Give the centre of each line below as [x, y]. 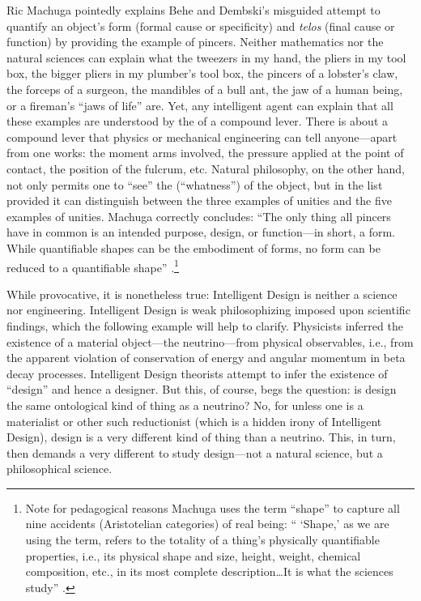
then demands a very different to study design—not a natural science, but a [195, 452]
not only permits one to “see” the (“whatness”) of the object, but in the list [195, 184]
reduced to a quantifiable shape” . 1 [93, 266]
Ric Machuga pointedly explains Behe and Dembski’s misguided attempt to [193, 10]
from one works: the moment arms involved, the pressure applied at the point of [205, 153]
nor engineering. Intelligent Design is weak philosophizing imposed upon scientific [208, 310]
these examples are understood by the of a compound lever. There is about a [198, 121]
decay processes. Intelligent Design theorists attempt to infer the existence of [197, 373]
